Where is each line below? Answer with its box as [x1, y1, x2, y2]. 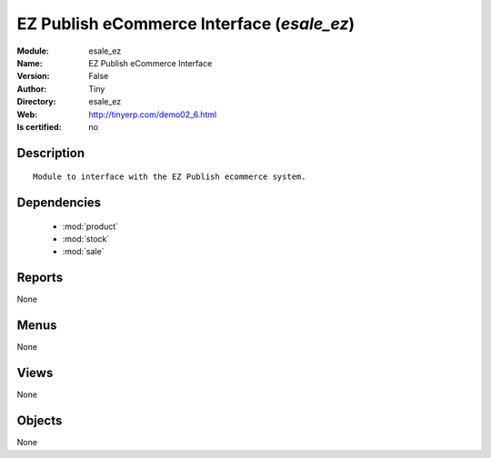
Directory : [16, 96, 56, 107]
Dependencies [16, 195, 102, 211]
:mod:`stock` [62, 234, 110, 244]
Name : [16, 57, 43, 68]
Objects [16, 413, 63, 429]
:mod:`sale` [62, 246, 105, 257]
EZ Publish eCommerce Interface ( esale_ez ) [16, 14, 356, 34]
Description [16, 145, 85, 161]
